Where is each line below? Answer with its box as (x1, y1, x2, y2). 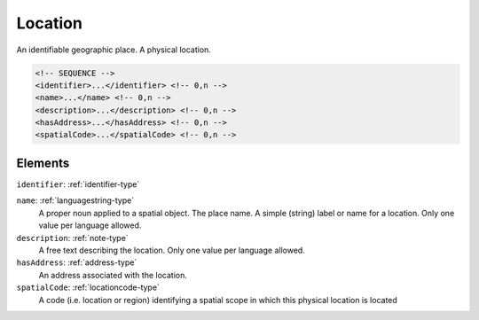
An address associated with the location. (38, 269, 188, 280)
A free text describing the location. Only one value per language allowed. (38, 245, 305, 255)
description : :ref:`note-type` (16, 232, 129, 243)
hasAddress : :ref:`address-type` (16, 257, 137, 268)
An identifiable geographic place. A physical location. (16, 44, 212, 55)
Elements (16, 155, 70, 170)
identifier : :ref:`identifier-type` (16, 178, 140, 190)
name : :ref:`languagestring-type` (16, 195, 135, 206)
